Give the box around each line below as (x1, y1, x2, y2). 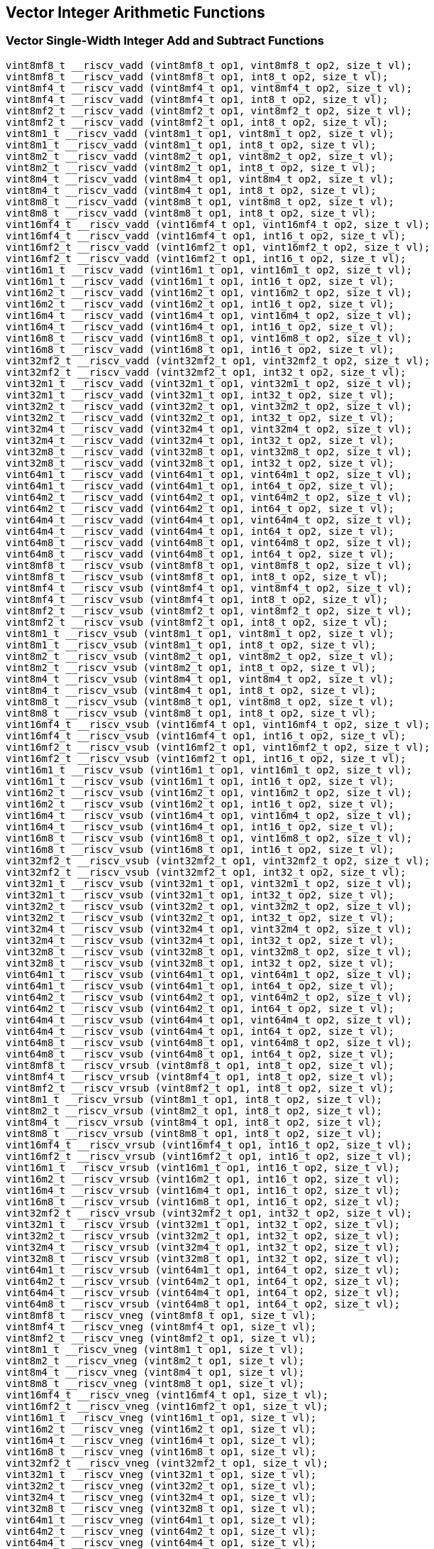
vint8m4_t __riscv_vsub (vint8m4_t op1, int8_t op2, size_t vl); (6, 684, 377, 696)
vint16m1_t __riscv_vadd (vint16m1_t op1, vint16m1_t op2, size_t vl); (6, 263, 413, 276)
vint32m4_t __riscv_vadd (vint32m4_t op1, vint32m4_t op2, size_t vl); (6, 423, 413, 435)
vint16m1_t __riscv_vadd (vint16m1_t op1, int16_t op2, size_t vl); (6, 275, 394, 287)
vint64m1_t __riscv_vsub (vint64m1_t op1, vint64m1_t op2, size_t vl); (6, 968, 413, 980)
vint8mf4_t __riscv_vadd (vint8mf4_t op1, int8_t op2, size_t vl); (6, 93, 389, 105)
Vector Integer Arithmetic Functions (6, 4, 265, 21)
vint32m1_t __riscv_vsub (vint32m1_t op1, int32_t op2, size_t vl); (6, 888, 394, 901)
